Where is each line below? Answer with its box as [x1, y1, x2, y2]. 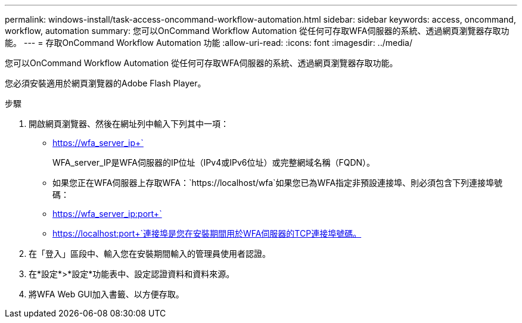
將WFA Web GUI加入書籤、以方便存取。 [29, 289, 184, 299]
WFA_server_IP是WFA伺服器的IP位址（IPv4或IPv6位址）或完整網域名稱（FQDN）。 [52, 157, 375, 167]
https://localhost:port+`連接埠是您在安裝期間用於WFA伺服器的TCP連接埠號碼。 [52, 228, 362, 238]
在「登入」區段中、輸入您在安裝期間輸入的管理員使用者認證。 [29, 249, 271, 259]
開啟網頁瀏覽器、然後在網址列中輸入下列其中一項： [29, 119, 229, 129]
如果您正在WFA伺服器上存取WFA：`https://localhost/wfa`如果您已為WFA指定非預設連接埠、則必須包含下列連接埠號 [52, 178, 503, 188]
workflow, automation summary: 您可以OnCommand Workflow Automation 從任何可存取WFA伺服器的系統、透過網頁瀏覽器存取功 [5, 26, 509, 36]
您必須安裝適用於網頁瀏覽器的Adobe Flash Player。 [5, 78, 206, 88]
